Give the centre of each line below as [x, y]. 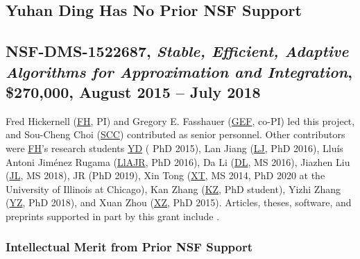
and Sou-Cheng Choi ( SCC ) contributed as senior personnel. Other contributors [175, 134]
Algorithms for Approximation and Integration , [179, 71]
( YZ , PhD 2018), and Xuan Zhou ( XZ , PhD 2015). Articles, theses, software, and [179, 202]
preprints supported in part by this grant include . [113, 216]
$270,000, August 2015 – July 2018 [133, 91]
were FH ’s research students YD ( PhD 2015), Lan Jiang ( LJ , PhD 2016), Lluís [174, 148]
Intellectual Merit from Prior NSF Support [129, 247]
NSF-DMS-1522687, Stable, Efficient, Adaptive [177, 51]
